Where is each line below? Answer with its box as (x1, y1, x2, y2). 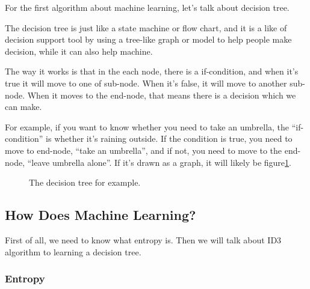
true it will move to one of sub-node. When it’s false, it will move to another (5, 76, 287, 89)
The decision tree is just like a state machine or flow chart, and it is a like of (5, 21, 287, 34)
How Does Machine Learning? (5, 205, 196, 224)
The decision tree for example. (29, 176, 141, 189)
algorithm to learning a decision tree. (5, 245, 141, 258)
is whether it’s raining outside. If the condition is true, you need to (46, 132, 293, 145)
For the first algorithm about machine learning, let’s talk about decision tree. (5, 1, 290, 13)
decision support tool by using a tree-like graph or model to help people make (5, 33, 292, 46)
